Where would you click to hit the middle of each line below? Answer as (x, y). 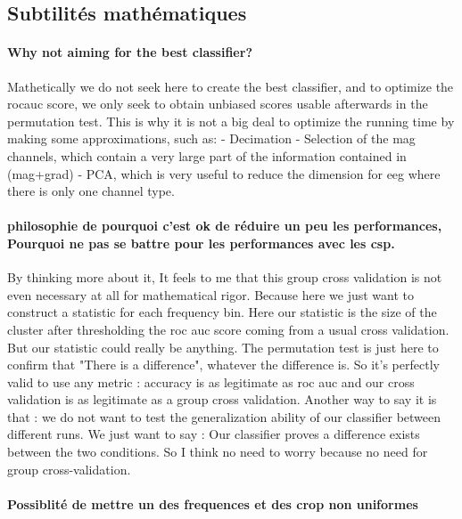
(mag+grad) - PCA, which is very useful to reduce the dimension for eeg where (224, 173)
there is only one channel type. (91, 191)
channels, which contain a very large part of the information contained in (207, 155)
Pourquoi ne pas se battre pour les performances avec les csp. (201, 243)
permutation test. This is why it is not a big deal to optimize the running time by (231, 121)
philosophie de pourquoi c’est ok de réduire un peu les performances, (225, 226)
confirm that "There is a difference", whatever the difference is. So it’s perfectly (223, 365)
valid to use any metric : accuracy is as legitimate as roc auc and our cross (211, 381)
